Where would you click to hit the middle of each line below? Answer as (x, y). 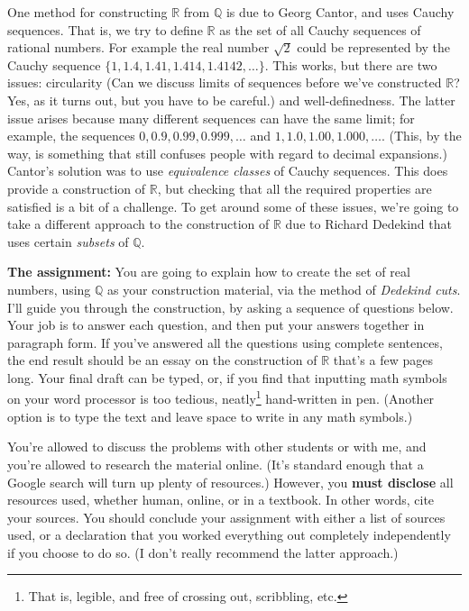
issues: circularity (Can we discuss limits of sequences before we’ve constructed (225, 82)
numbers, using (49, 289)
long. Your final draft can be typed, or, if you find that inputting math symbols (227, 377)
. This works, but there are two (351, 64)
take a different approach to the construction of (138, 224)
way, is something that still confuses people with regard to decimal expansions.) (227, 153)
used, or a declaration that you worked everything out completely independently (229, 535)
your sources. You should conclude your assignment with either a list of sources (226, 517)
